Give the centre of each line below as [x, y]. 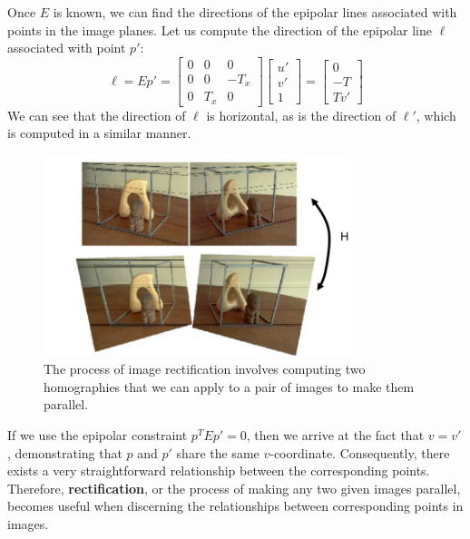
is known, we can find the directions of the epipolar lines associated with [255, 12]
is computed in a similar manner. [99, 133]
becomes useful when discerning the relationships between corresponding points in [235, 506]
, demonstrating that [65, 452]
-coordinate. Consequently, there [360, 452]
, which [436, 115]
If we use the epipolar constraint [98, 435]
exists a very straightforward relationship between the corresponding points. [219, 470]
